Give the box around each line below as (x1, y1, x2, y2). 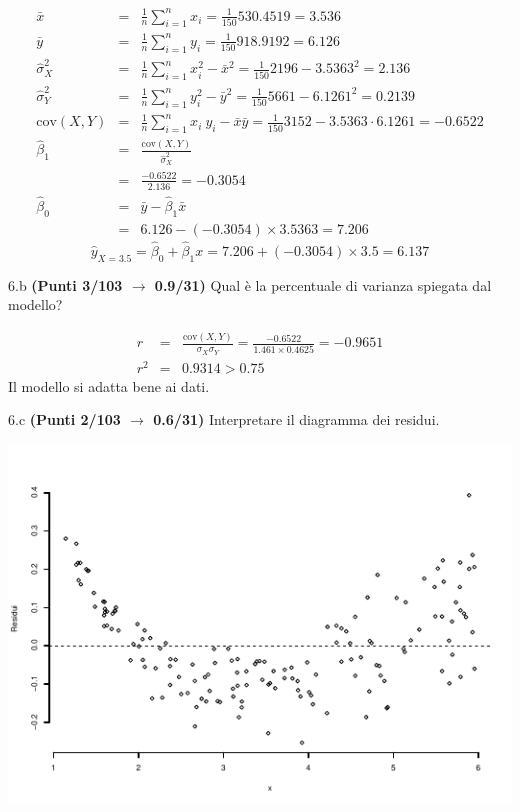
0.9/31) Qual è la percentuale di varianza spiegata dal (154, 274, 492, 295)
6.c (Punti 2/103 (8, 409, 121, 430)
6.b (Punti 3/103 (8, 274, 123, 295)
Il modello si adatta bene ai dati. (8, 375, 210, 396)
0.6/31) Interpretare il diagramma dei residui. (153, 409, 440, 430)
